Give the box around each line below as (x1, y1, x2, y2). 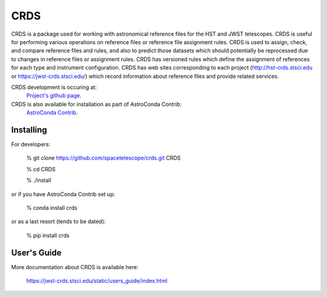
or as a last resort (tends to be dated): (11, 218, 106, 225)
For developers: (11, 140, 51, 148)
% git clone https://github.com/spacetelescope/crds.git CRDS (26, 154, 181, 162)
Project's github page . (26, 92, 82, 99)
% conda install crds (26, 204, 78, 211)
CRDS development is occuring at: (11, 83, 97, 91)
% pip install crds (26, 232, 70, 239)
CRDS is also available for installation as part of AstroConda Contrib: (11, 100, 182, 108)
